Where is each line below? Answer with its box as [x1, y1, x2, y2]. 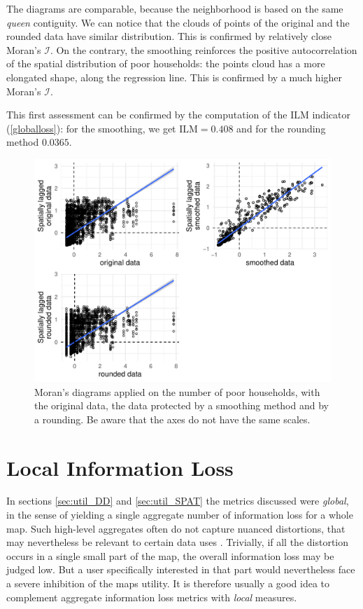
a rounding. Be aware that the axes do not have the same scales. [34, 411, 311, 426]
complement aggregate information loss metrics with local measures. [6, 589, 297, 604]
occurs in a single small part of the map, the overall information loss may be [6, 548, 334, 563]
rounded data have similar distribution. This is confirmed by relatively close [6, 29, 332, 43]
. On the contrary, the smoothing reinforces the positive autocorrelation [50, 42, 357, 57]
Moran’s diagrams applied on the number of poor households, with [34, 384, 320, 399]
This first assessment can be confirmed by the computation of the [6, 107, 287, 122]
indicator [312, 107, 350, 122]
